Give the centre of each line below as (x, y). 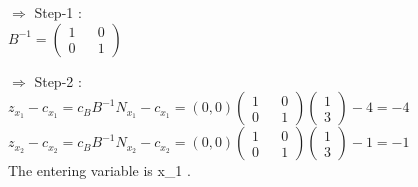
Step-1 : (58, 12)
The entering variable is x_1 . (99, 170)
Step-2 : (58, 80)
